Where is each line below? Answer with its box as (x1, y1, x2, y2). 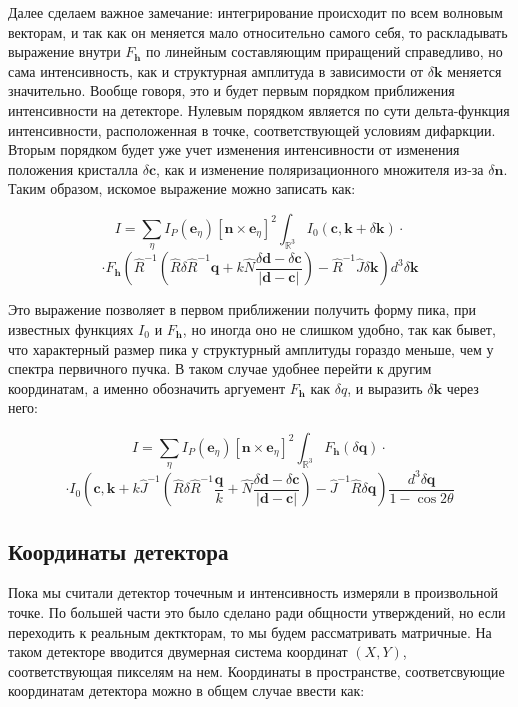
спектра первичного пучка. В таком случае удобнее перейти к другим (8, 358, 432, 379)
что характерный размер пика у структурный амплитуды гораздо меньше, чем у (8, 338, 494, 359)
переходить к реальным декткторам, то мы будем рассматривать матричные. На (8, 621, 492, 642)
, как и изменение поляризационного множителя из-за (156, 158, 484, 179)
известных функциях (8, 318, 134, 339)
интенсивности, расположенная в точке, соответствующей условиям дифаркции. (8, 119, 496, 140)
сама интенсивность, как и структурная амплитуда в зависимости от (8, 60, 424, 81)
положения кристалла (8, 158, 139, 179)
